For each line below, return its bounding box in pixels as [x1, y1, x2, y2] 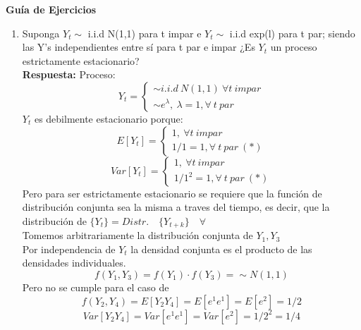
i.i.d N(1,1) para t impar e [87, 25, 202, 40]
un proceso [270, 39, 317, 54]
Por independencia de [22, 241, 116, 256]
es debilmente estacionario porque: [34, 111, 183, 126]
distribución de [22, 213, 87, 228]
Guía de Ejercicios [6, 2, 97, 16]
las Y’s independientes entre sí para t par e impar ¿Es [22, 39, 255, 54]
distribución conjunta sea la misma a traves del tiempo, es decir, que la [22, 200, 330, 214]
